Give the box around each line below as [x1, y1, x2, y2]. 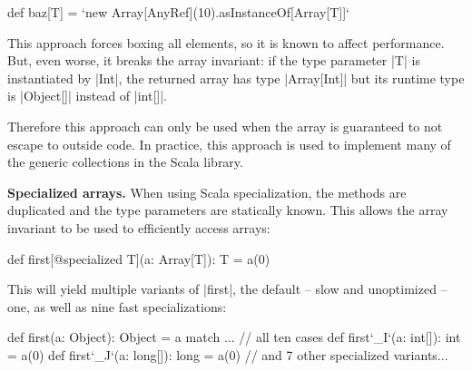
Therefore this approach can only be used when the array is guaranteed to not [7, 116, 443, 135]
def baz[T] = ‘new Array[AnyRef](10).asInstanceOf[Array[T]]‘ [7, 3, 349, 21]
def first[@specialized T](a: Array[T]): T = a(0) [7, 249, 270, 268]
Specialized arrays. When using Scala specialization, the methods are [7, 182, 407, 201]
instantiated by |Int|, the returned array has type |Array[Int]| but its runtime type [7, 68, 465, 87]
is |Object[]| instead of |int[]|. [7, 86, 167, 105]
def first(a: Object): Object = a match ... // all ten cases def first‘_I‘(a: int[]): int [7, 327, 461, 347]
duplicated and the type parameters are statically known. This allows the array [7, 200, 448, 220]
